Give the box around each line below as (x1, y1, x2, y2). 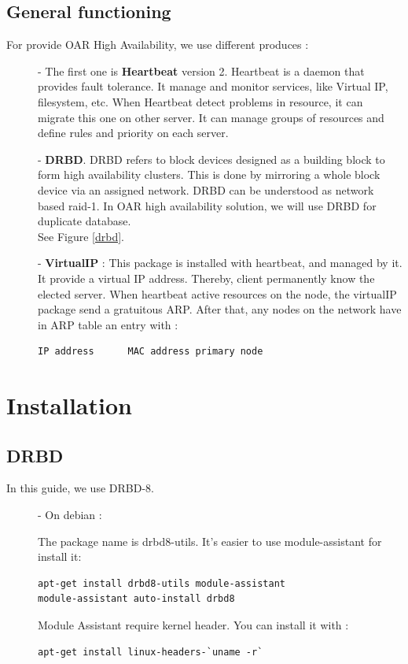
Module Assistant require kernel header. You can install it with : (38, 617, 349, 633)
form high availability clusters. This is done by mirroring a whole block (38, 166, 380, 183)
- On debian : (38, 506, 102, 523)
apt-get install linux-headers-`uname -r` (38, 646, 263, 658)
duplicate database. (38, 213, 131, 229)
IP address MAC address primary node (38, 346, 263, 358)
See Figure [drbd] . (38, 228, 124, 244)
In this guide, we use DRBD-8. (6, 480, 154, 496)
